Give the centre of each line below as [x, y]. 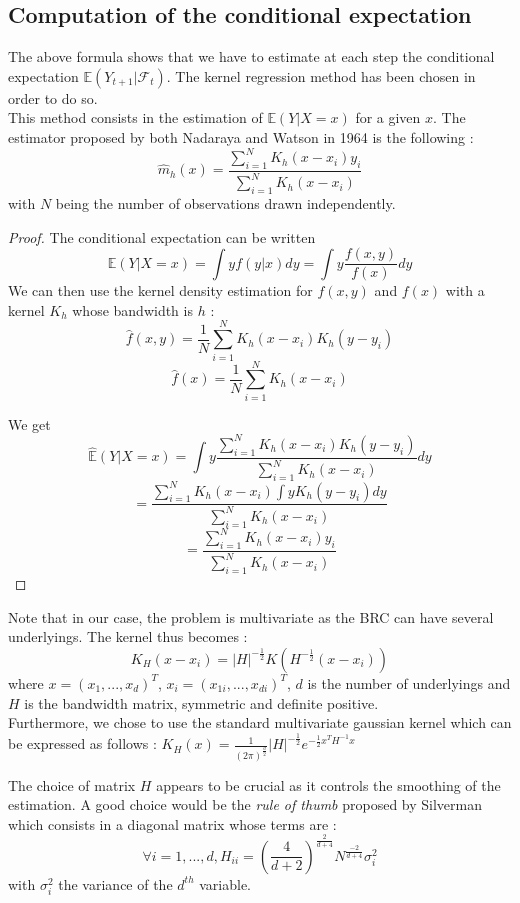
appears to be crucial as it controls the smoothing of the [328, 784]
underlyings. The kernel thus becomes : [128, 636]
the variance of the [115, 883]
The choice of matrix [72, 784]
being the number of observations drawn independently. [225, 203]
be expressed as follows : [82, 743]
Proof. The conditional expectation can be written [162, 236]
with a [465, 290]
